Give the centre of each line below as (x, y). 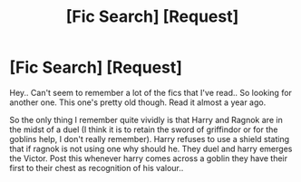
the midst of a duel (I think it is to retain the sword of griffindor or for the (144, 129)
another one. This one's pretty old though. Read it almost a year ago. (138, 102)
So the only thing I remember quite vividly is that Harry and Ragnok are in (146, 120)
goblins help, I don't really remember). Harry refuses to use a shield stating (150, 139)
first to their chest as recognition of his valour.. (97, 168)
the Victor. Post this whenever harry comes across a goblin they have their (149, 158)
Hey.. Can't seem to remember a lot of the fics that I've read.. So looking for (151, 92)
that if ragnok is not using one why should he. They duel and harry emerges (151, 148)
